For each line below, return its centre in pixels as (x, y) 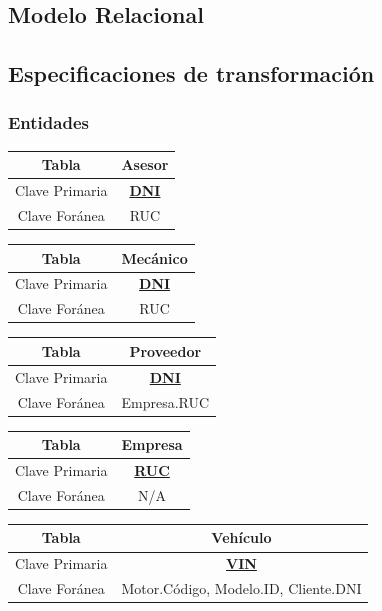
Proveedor (165, 350)
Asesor (145, 164)
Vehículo (241, 537)
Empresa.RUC (165, 401)
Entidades (48, 122)
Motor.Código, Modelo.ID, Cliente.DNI (241, 588)
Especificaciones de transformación (191, 73)
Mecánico (154, 257)
